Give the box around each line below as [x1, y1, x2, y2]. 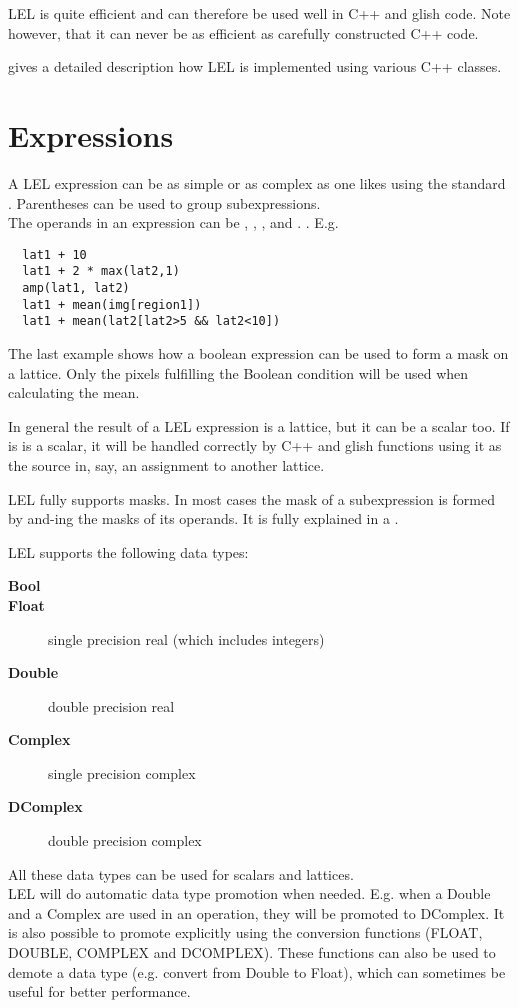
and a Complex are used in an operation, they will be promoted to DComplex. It [8, 902, 505, 923]
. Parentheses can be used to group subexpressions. [8, 192, 321, 213]
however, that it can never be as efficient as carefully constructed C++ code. [8, 22, 479, 43]
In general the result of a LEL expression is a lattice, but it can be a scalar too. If [8, 415, 510, 436]
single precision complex [48, 762, 196, 783]
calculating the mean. [8, 382, 140, 403]
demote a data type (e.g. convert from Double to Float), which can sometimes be [8, 961, 506, 982]
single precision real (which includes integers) [48, 628, 325, 649]
